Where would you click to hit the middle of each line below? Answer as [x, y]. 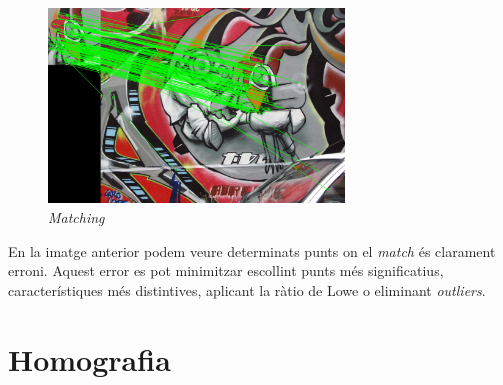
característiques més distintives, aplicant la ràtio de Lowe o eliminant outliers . [247, 289]
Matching [76, 217]
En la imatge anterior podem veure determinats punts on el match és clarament [252, 250]
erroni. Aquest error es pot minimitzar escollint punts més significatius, [226, 270]
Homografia [89, 358]
